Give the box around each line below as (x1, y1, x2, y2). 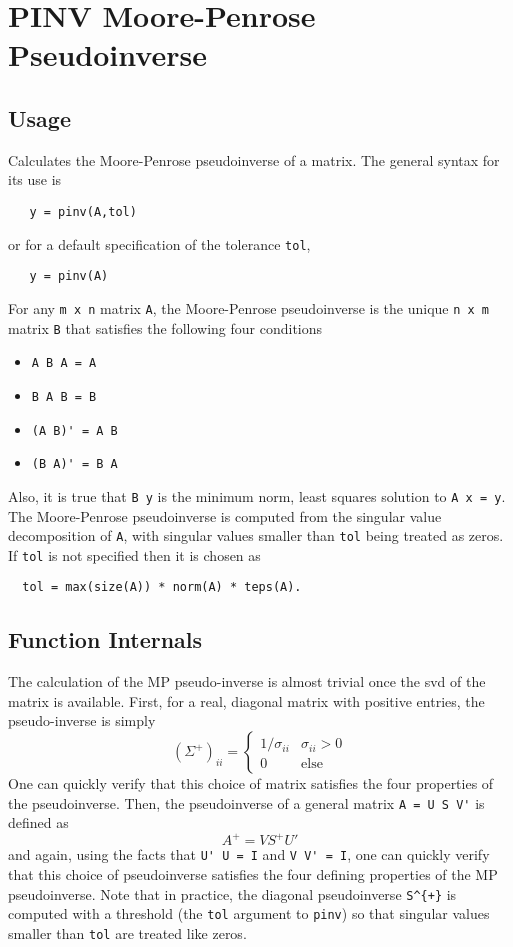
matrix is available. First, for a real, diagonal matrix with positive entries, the (8, 690, 485, 711)
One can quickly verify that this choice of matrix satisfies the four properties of (8, 773, 494, 794)
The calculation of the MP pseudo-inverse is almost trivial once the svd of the (8, 671, 486, 692)
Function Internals (8, 624, 203, 655)
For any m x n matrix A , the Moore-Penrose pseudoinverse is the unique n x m (8, 297, 490, 318)
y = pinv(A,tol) (29, 204, 137, 219)
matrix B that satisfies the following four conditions (8, 317, 323, 338)
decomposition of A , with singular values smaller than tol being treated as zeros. (8, 525, 504, 546)
